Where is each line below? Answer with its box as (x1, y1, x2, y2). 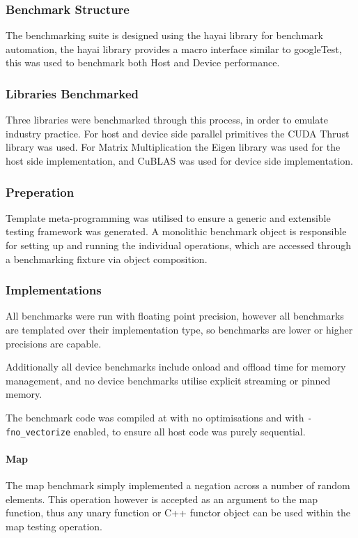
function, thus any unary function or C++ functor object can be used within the (6, 505, 351, 520)
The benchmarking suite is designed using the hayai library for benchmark (6, 28, 323, 43)
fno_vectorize (6, 427, 71, 438)
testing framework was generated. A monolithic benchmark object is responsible (6, 224, 347, 239)
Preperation (6, 183, 75, 200)
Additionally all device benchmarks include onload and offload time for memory (6, 359, 346, 374)
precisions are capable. (6, 336, 102, 350)
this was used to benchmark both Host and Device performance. (6, 55, 280, 70)
